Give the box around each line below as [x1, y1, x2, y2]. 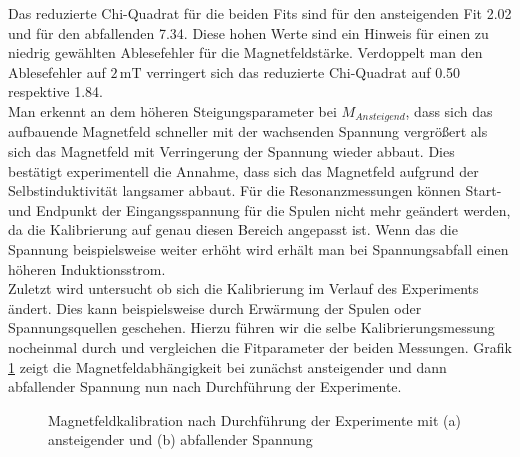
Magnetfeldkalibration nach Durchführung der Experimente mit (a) [48, 409, 461, 430]
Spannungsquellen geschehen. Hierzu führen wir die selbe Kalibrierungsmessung [8, 317, 495, 338]
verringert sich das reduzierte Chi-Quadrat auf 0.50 [146, 61, 461, 82]
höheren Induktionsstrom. [8, 258, 166, 279]
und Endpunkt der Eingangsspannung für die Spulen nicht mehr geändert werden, [8, 199, 511, 220]
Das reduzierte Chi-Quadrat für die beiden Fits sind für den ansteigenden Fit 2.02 [8, 3, 512, 23]
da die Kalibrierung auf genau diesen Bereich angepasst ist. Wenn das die [8, 219, 458, 240]
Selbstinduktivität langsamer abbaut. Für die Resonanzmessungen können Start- [8, 180, 502, 201]
